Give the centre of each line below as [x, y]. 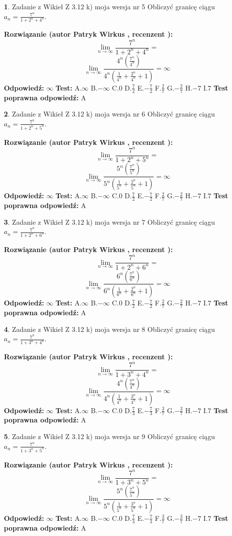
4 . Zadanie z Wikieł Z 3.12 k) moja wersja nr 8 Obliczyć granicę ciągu [109, 329]
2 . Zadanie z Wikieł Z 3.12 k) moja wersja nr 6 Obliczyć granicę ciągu [109, 114]
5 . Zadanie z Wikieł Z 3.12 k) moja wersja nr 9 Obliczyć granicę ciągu [109, 436]
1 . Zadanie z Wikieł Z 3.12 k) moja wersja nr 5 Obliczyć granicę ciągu [109, 6]
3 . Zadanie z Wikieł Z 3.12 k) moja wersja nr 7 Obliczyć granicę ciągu [109, 221]
